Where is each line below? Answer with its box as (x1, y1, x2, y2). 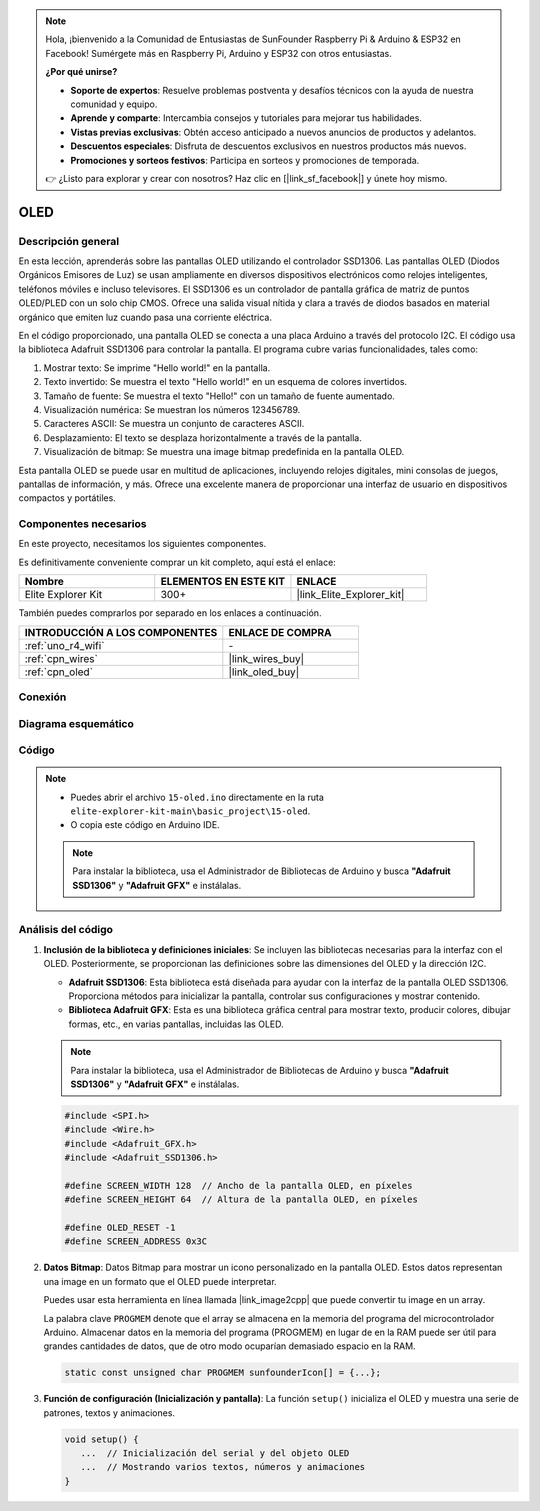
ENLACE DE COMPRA (228, 625, 332, 639)
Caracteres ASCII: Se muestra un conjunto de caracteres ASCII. (43, 418, 305, 430)
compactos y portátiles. (18, 492, 117, 504)
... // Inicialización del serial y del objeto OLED (80, 1448, 350, 1459)
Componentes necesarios (18, 517, 147, 531)
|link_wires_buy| (228, 651, 305, 665)
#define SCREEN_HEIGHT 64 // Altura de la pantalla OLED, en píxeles (64, 1194, 419, 1205)
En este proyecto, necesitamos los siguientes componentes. (18, 538, 267, 550)
